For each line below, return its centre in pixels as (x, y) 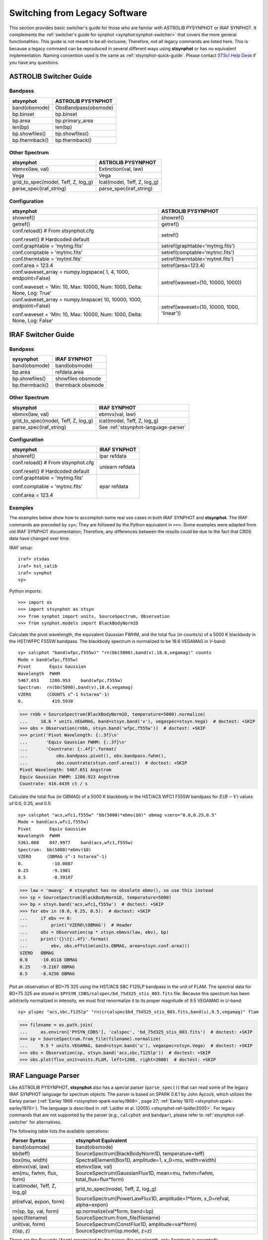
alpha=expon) (92, 1205)
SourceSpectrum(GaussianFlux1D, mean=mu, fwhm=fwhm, (145, 1173)
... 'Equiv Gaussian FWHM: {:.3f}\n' (73, 742)
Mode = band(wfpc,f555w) (48, 659)
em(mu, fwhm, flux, (35, 1173)
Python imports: (26, 591)
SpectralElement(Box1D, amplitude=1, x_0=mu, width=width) (146, 1160)
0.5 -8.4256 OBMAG (47, 974)
